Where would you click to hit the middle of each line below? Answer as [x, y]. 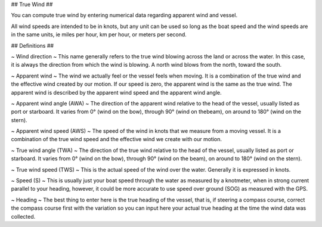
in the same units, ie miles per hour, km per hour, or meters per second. [99, 35]
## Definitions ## [32, 45]
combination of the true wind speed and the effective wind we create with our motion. [116, 139]
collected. [23, 216]
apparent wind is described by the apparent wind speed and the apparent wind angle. [116, 92]
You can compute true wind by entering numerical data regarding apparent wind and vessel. [124, 15]
